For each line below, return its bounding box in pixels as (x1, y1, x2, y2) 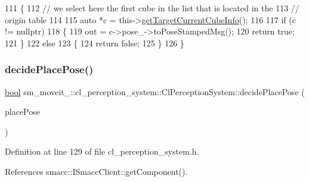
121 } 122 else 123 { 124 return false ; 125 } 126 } (5, 36, 184, 49)
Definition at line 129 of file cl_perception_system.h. (5, 145, 199, 158)
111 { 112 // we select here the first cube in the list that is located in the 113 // (5, 2, 299, 14)
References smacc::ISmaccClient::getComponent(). (5, 165, 188, 177)
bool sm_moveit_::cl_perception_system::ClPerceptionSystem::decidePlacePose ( (5, 85, 305, 98)
